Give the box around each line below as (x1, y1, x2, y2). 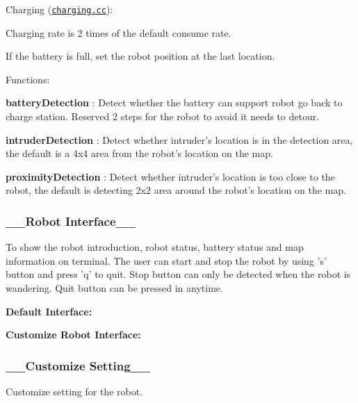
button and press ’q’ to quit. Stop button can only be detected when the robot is (6, 267, 351, 281)
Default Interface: (6, 304, 92, 318)
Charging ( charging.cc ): (6, 2, 113, 16)
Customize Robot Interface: (6, 327, 141, 342)
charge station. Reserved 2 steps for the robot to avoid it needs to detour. (6, 109, 320, 124)
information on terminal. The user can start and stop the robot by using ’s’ (6, 253, 327, 268)
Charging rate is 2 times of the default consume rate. (6, 25, 231, 40)
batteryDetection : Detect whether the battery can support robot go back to (6, 95, 343, 110)
